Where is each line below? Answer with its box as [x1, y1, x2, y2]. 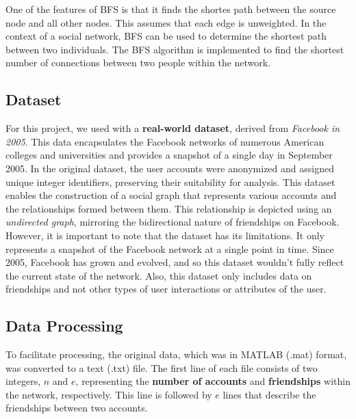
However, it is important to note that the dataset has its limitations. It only [5, 228, 325, 242]
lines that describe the [222, 387, 316, 401]
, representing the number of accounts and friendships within [75, 374, 351, 388]
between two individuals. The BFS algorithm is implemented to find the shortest [5, 42, 344, 56]
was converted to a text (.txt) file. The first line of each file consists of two [5, 360, 318, 375]
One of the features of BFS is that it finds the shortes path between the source [5, 2, 336, 16]
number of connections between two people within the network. [5, 55, 271, 70]
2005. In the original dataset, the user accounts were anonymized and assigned [5, 161, 334, 175]
